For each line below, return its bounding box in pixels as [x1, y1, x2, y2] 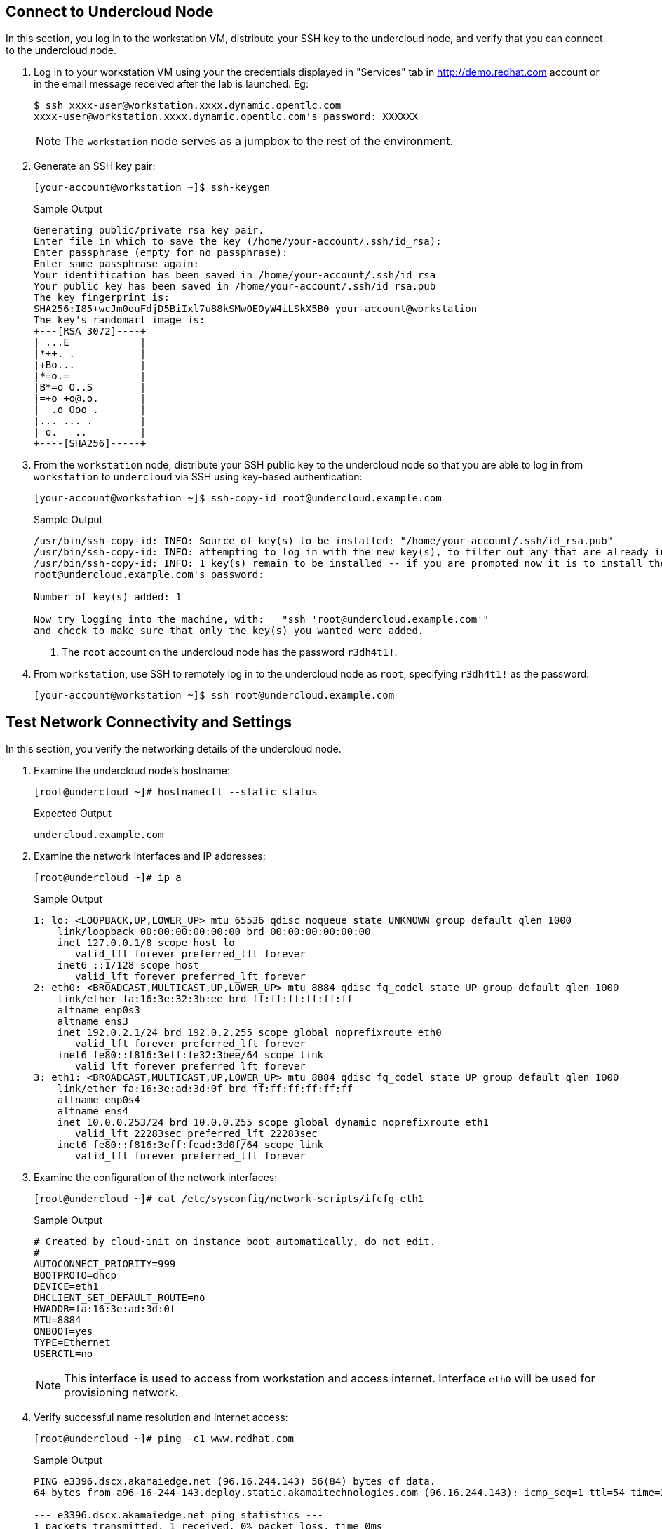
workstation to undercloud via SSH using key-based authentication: [34, 471, 363, 483]
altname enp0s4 [57, 1094, 140, 1106]
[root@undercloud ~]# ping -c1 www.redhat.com [34, 1433, 294, 1445]
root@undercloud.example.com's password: [34, 569, 264, 581]
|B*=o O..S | [34, 382, 147, 393]
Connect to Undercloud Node [6, 3, 214, 20]
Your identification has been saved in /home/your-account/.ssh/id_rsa [34, 269, 436, 281]
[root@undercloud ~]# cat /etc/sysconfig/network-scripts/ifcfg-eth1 [34, 1193, 424, 1205]
